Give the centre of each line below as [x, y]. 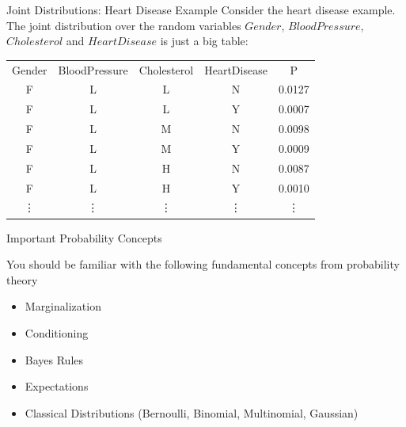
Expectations [57, 386]
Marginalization [63, 306]
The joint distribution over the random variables [124, 25]
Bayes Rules [54, 359]
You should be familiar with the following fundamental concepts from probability [203, 264]
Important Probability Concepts [84, 237]
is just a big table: [204, 41]
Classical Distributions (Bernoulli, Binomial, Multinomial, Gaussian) [192, 412]
